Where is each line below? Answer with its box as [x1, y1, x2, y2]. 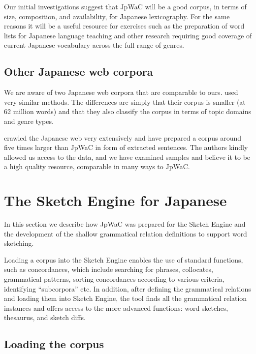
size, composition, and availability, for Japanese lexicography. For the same [4, 11, 230, 21]
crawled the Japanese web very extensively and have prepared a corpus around [4, 132, 242, 143]
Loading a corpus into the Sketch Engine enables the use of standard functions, [4, 254, 243, 265]
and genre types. [4, 116, 54, 126]
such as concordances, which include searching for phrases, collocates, [4, 264, 213, 274]
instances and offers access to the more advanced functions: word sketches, [4, 302, 228, 313]
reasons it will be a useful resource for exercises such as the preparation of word [4, 21, 245, 31]
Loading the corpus [4, 336, 104, 352]
